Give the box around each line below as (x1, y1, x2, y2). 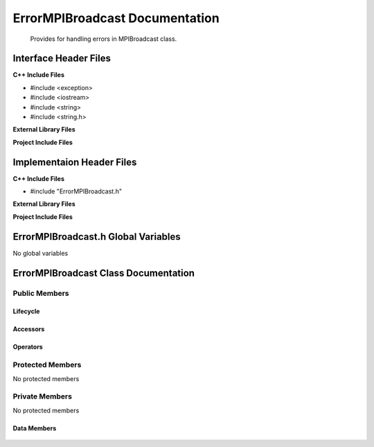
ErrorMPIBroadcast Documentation (12, 10, 220, 26)
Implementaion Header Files (12, 156, 137, 168)
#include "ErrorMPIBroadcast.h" (30, 187, 123, 195)
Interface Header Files (12, 53, 111, 64)
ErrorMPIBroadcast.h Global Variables (12, 231, 181, 243)
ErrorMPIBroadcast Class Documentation (12, 267, 195, 279)
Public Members (12, 288, 69, 298)
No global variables (12, 249, 69, 257)
